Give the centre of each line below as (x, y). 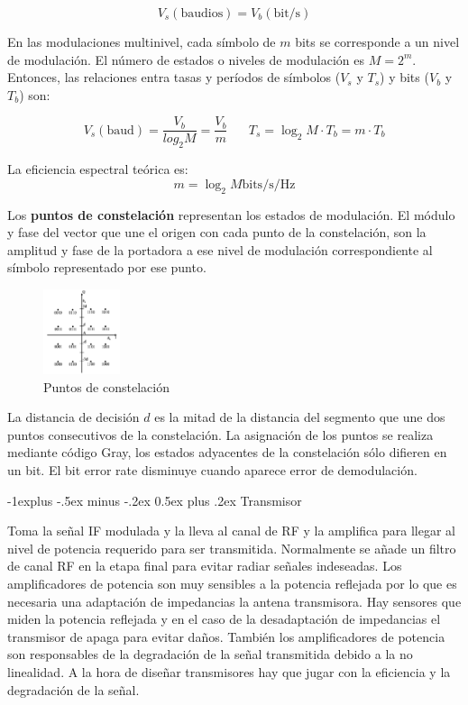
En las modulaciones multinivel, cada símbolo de (142, 41)
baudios (202, 14)
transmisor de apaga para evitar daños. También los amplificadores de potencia (226, 636)
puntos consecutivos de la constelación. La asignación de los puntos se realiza (220, 434)
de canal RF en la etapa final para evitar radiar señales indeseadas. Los (205, 566)
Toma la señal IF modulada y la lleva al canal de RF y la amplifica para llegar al (231, 531)
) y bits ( (404, 77)
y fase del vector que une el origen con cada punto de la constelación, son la (217, 232)
